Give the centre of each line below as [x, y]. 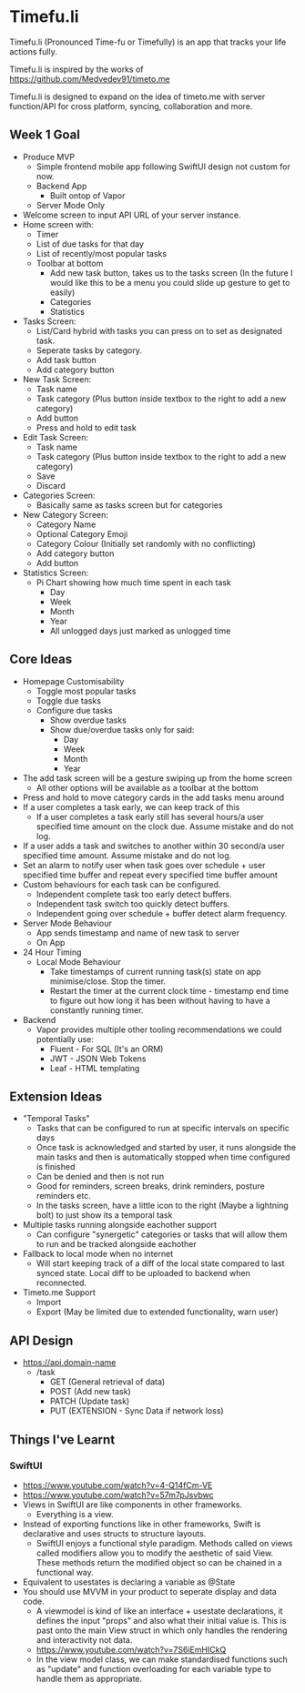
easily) [62, 292]
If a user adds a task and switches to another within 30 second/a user [153, 846]
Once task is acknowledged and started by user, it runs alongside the [166, 1148]
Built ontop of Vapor [87, 195]
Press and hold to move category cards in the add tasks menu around [153, 797]
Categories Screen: [59, 495]
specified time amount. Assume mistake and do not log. [127, 855]
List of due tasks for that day [90, 244]
